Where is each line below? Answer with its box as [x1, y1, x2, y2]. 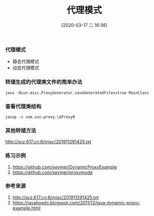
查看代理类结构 [5, 103, 42, 110]
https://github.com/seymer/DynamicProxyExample [12, 164, 117, 170]
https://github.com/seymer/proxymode [12, 169, 93, 175]
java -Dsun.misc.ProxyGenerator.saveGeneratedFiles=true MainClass [5, 90, 149, 95]
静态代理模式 [12, 59, 39, 65]
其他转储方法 [5, 127, 37, 134]
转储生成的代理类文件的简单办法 [5, 79, 83, 86]
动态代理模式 [12, 65, 39, 71]
